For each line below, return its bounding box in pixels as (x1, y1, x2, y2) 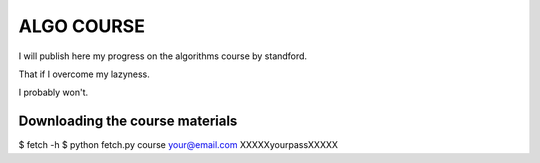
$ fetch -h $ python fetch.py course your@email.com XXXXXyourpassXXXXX (18, 139, 339, 151)
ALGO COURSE (18, 15, 145, 37)
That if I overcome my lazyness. (18, 68, 150, 80)
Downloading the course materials (18, 113, 238, 130)
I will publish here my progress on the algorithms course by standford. (18, 50, 308, 62)
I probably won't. (18, 86, 89, 99)
